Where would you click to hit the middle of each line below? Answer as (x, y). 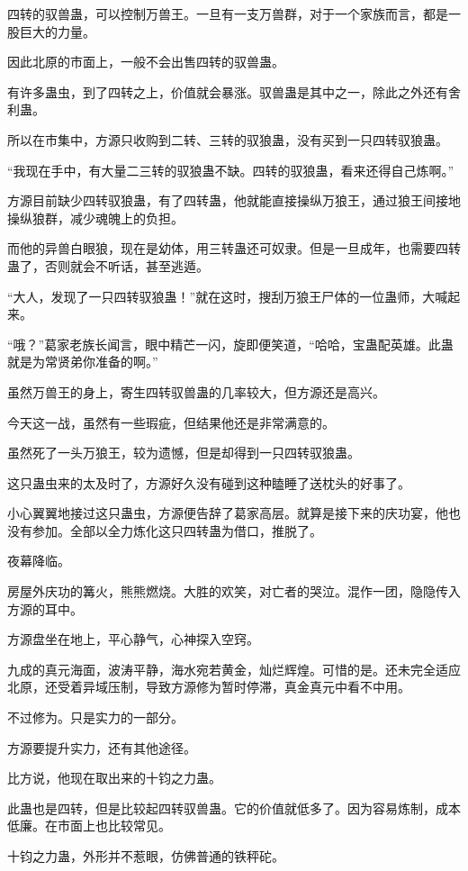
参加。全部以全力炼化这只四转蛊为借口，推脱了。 (177, 530)
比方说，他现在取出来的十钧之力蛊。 (114, 778)
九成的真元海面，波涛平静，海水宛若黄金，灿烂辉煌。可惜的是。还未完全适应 (234, 669)
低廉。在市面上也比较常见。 (89, 826)
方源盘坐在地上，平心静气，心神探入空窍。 (133, 639)
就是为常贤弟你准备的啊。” (83, 362)
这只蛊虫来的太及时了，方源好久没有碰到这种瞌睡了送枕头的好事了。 (209, 482)
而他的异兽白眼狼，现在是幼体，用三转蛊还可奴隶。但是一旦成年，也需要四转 (234, 248)
